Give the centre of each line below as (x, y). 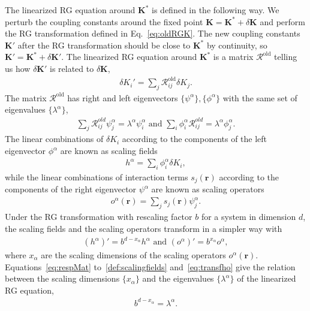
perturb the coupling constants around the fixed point (104, 21)
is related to (72, 68)
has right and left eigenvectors (123, 97)
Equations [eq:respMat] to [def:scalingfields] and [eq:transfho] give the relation (150, 266)
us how (18, 68)
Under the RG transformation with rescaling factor (99, 217)
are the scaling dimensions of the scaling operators (133, 255)
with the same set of (260, 97)
